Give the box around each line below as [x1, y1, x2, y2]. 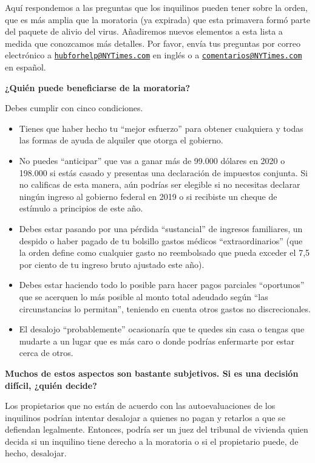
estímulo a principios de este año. [19, 202, 143, 214]
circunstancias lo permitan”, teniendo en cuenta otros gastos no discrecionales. [19, 302, 311, 315]
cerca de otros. [19, 346, 73, 359]
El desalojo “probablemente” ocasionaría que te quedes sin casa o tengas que [19, 323, 305, 335]
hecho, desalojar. [5, 447, 67, 459]
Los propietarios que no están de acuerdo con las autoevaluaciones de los [5, 399, 276, 412]
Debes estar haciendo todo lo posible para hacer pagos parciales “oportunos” [19, 278, 305, 291]
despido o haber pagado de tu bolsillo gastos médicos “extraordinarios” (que [19, 234, 303, 247]
